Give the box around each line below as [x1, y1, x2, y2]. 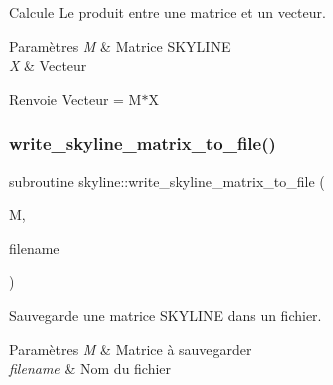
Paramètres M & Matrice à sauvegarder [9, 338, 252, 359]
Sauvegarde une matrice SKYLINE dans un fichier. [9, 304, 322, 325]
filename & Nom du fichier [9, 358, 172, 379]
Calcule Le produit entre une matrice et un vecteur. [9, 2, 326, 22]
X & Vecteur [9, 55, 87, 76]
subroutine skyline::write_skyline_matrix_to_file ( [9, 170, 325, 191]
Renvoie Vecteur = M [9, 88, 142, 109]
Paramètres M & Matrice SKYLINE [9, 35, 231, 56]
